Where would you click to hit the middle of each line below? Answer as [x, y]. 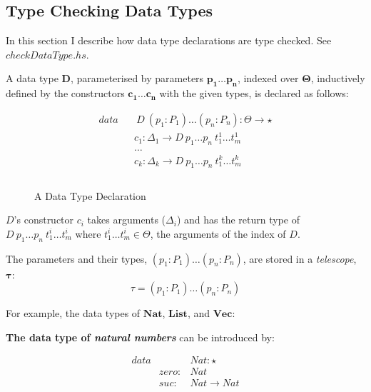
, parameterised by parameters [137, 78]
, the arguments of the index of [218, 233]
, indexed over [268, 78]
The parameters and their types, [77, 258]
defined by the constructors [65, 93]
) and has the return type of [238, 220]
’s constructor [44, 220]
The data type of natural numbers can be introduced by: [140, 337]
